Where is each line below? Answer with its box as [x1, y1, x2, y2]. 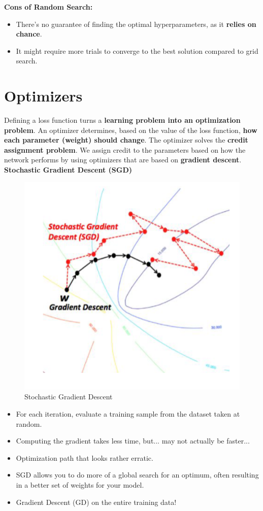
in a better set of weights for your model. [16, 479, 144, 490]
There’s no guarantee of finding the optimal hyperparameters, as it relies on [16, 18, 256, 29]
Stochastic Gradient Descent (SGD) [4, 164, 132, 175]
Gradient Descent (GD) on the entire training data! [16, 496, 177, 507]
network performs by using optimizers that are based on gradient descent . [4, 154, 242, 165]
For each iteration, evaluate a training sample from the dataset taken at [16, 408, 240, 419]
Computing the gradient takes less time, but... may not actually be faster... [16, 435, 250, 446]
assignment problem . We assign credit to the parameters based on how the [4, 144, 246, 155]
